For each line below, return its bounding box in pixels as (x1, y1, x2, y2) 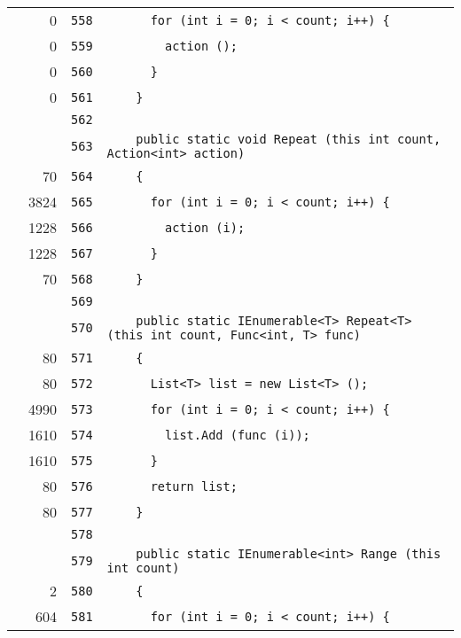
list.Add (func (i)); (165, 427, 310, 442)
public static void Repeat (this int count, (136, 132, 441, 146)
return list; (150, 478, 238, 494)
